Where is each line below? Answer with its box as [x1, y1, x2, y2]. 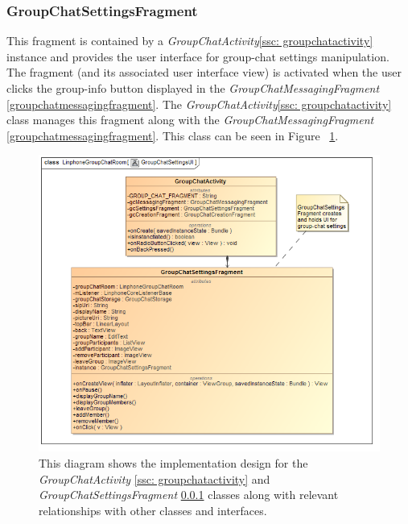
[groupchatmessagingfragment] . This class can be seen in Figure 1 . [6, 127, 339, 143]
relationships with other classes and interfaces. [39, 501, 267, 518]
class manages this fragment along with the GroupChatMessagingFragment [6, 111, 374, 128]
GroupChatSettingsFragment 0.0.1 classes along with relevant [39, 486, 339, 503]
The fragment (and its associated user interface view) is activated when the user [6, 64, 402, 81]
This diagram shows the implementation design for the [39, 454, 308, 471]
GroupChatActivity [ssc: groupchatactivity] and [39, 470, 270, 487]
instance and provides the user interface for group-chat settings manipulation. [6, 48, 389, 64]
